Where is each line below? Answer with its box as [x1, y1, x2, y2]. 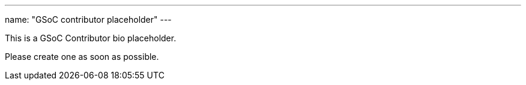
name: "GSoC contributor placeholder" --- [5, 14, 172, 25]
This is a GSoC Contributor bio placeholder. [5, 33, 177, 43]
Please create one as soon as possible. [5, 51, 159, 62]
